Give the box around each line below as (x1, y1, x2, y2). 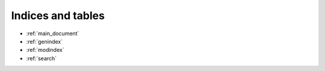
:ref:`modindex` (26, 47, 64, 54)
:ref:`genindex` (26, 38, 63, 45)
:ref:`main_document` (26, 30, 79, 37)
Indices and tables (11, 9, 105, 22)
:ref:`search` (26, 54, 57, 62)
